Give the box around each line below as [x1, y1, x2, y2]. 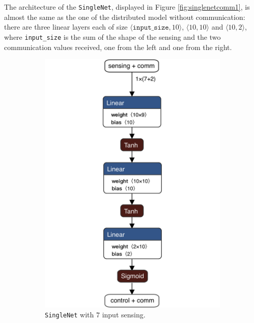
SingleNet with [45, 309, 94, 320]
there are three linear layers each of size [4, 21, 128, 32]
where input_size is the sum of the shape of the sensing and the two [4, 31, 221, 42]
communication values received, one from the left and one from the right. [4, 41, 232, 52]
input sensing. [102, 309, 146, 320]
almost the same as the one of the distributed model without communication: [4, 11, 245, 22]
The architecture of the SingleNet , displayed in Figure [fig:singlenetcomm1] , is [4, 2, 250, 12]
